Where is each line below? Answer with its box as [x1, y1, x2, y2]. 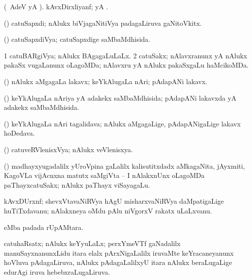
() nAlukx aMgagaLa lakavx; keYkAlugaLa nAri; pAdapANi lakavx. [4, 76, 207, 86]
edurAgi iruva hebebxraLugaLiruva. [4, 266, 110, 277]
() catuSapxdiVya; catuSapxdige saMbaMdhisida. [4, 34, 151, 44]
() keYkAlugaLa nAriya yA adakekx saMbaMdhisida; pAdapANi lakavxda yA [4, 92, 236, 103]
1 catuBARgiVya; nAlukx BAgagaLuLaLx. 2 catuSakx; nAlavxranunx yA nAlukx [4, 50, 248, 60]
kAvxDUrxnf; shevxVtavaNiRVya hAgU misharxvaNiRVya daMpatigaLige [4, 196, 224, 206]
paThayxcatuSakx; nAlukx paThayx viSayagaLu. [4, 179, 150, 190]
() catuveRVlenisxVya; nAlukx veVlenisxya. [4, 144, 133, 154]
